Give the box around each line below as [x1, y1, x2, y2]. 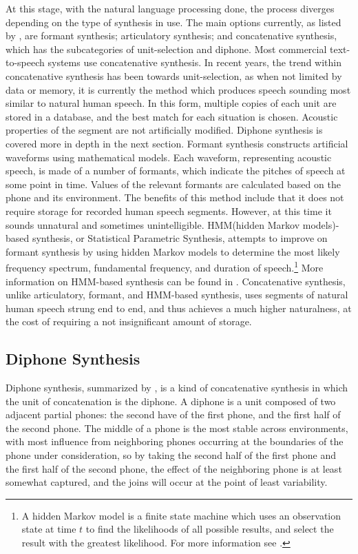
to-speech [6, 55, 45, 70]
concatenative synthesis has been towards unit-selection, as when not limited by [6, 68, 342, 83]
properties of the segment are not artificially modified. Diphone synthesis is [6, 123, 323, 137]
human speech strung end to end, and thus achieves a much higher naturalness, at [6, 300, 352, 315]
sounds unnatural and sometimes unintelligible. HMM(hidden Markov [6, 217, 300, 232]
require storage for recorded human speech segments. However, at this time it [6, 203, 332, 218]
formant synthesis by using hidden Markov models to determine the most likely [6, 244, 340, 258]
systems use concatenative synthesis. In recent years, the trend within [48, 55, 342, 70]
